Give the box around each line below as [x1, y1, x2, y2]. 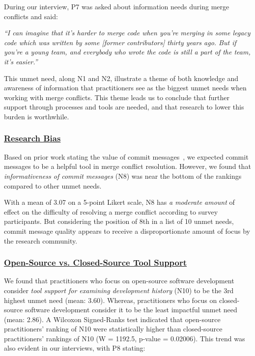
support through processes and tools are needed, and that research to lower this [4, 102, 244, 112]
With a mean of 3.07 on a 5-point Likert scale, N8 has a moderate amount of [4, 197, 235, 207]
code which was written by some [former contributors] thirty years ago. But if [4, 37, 236, 47]
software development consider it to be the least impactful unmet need [25, 304, 237, 315]
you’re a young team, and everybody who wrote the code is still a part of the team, [4, 47, 251, 57]
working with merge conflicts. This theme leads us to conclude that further [4, 92, 229, 102]
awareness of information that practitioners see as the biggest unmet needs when [4, 82, 247, 93]
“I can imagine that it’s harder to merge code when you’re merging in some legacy [4, 27, 251, 38]
